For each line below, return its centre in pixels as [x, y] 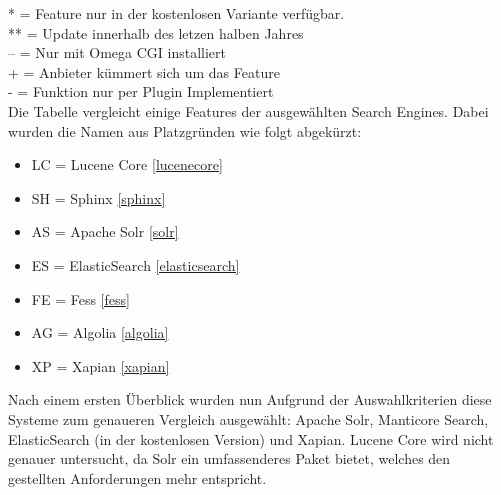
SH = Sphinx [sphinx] [98, 197]
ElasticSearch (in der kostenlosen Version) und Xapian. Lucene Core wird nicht [251, 438]
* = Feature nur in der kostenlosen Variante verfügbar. [176, 13]
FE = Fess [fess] [80, 298]
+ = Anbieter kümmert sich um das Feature [144, 71]
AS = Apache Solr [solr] [105, 231]
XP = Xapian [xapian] [100, 365]
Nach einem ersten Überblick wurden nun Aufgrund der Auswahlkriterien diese [250, 399]
